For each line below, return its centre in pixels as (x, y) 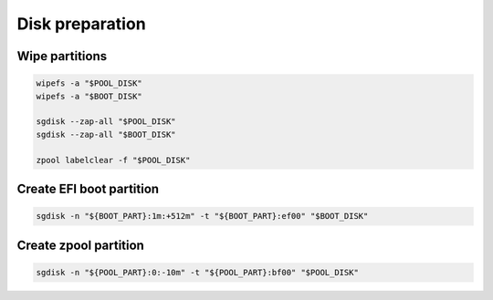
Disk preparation (81, 24)
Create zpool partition (81, 245)
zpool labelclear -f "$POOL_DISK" (113, 160)
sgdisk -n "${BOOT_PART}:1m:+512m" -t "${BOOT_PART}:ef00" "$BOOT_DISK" (202, 216)
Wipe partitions (62, 56)
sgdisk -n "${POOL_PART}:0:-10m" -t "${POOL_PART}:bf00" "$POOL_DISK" (198, 272)
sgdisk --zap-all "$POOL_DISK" (106, 122)
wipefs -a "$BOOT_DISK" (89, 96)
